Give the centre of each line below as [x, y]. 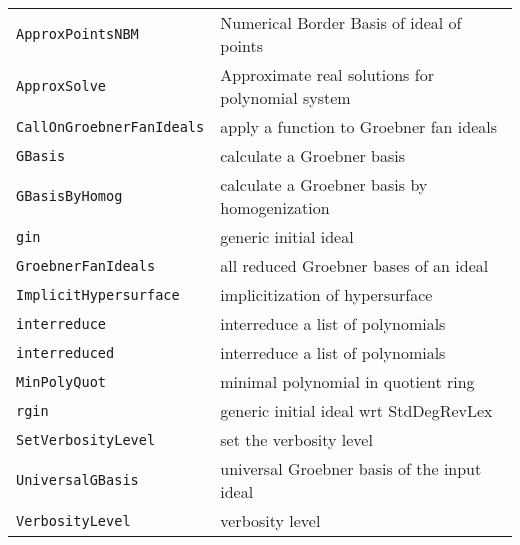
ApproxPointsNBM [77, 34]
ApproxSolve [61, 86]
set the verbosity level [296, 439]
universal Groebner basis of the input [351, 468]
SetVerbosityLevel [86, 439]
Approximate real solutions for [327, 74]
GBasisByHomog [69, 196]
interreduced [65, 352]
